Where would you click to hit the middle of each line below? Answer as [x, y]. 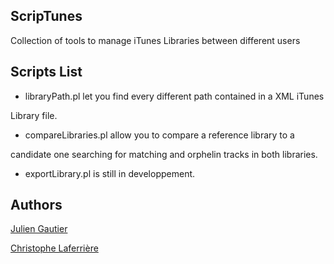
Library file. [34, 115]
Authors [36, 205]
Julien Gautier [39, 229]
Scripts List [46, 72]
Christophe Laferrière [54, 248]
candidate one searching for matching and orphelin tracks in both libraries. [164, 154]
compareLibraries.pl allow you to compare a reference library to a [159, 135]
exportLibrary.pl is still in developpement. [110, 173]
